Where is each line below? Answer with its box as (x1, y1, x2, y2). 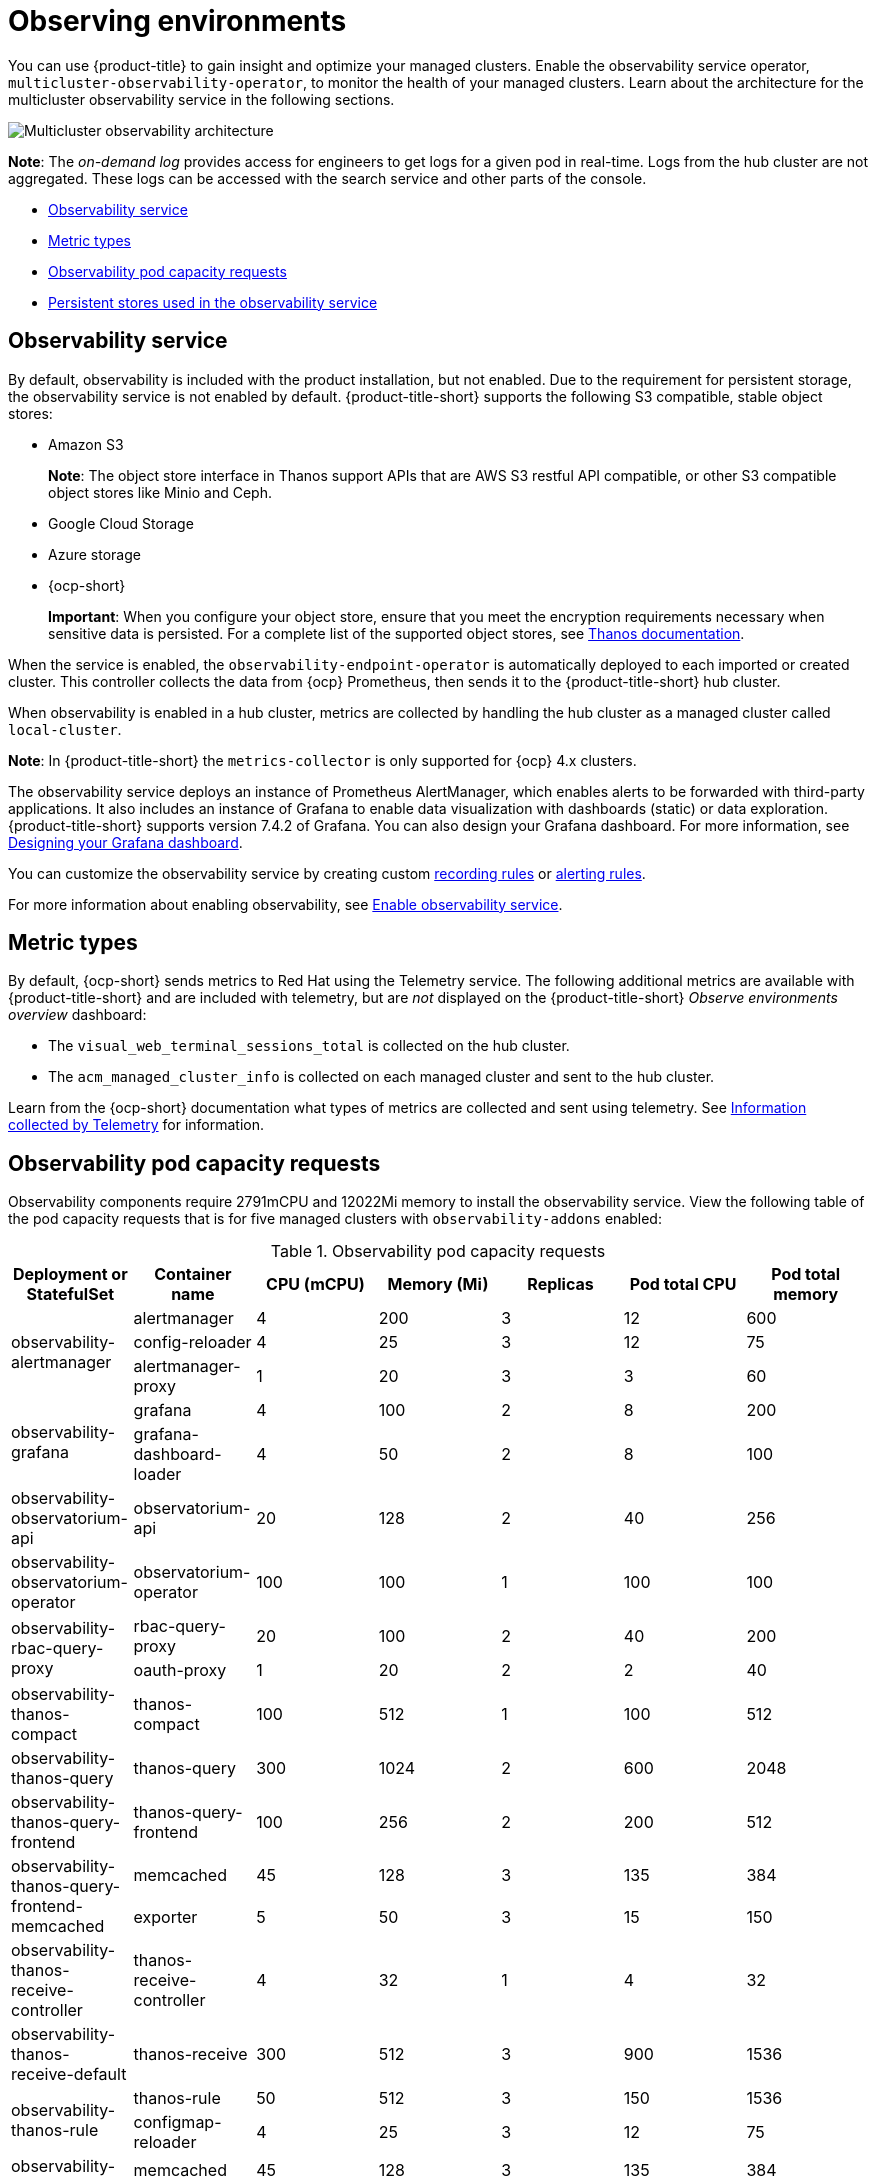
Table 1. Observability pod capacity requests (270, 1241, 606, 1262)
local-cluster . (8, 720, 122, 738)
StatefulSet (26, 1284, 115, 1305)
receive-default (11, 2064, 127, 2085)
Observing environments (8, 4, 347, 38)
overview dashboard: (8, 1006, 147, 1024)
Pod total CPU (629, 1274, 737, 1295)
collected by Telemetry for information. (8, 1116, 265, 1134)
